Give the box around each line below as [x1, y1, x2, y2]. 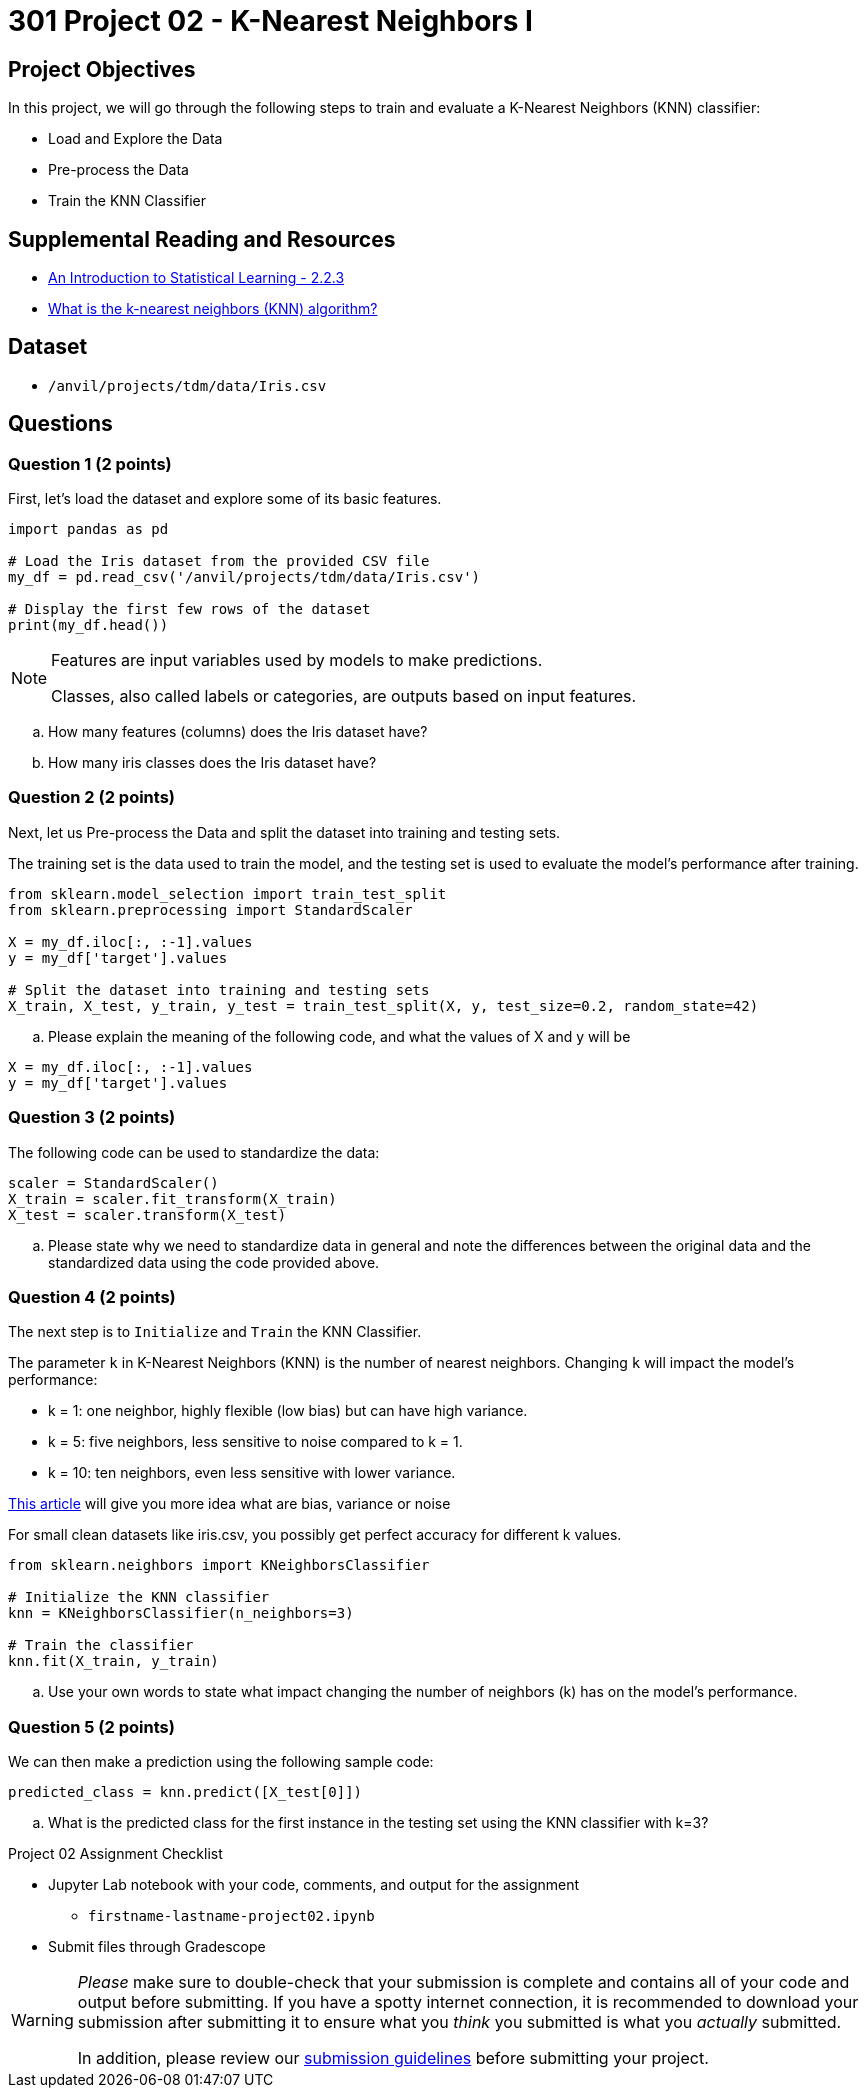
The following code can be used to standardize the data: [8, 1143, 380, 1161]
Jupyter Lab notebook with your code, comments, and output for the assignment [48, 1876, 580, 1894]
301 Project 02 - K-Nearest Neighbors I [8, 4, 533, 38]
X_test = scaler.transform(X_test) [8, 1206, 287, 1223]
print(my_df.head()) [8, 617, 169, 634]
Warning [11, 2010, 74, 2031]
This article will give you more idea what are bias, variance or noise [8, 1495, 451, 1513]
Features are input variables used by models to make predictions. [51, 650, 543, 671]
